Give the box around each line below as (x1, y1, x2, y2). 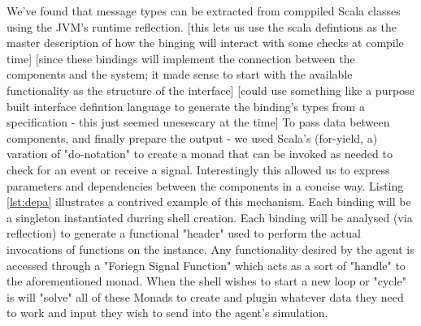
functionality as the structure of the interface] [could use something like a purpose (7, 81, 414, 98)
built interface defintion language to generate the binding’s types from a (7, 97, 365, 114)
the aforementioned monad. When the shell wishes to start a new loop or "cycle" (7, 272, 406, 290)
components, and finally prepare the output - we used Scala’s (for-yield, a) (7, 129, 378, 146)
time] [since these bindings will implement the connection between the (7, 49, 355, 66)
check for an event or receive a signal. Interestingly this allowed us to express (7, 161, 390, 178)
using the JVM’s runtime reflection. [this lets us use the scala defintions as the (7, 18, 397, 35)
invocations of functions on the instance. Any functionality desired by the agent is (7, 240, 414, 257)
